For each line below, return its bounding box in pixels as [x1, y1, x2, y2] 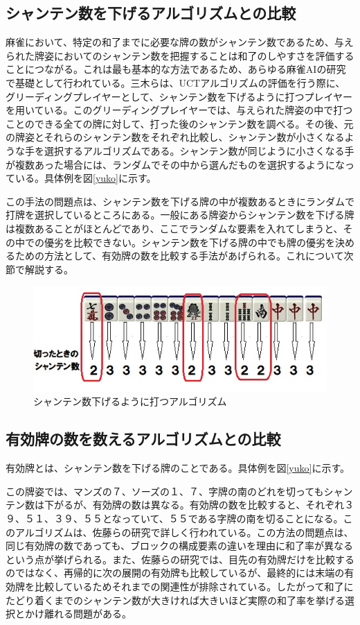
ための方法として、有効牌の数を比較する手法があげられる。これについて [15, 248, 344, 263]
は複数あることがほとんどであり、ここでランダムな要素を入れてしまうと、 [6, 221, 343, 235]
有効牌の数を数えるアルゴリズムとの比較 [6, 428, 281, 450]
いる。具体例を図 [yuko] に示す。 [15, 171, 156, 185]
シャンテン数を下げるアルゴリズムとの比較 [6, 2, 296, 24]
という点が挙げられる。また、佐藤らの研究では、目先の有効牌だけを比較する [6, 551, 354, 566]
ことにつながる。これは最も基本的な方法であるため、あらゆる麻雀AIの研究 [6, 62, 346, 76]
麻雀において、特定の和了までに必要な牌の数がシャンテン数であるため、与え [6, 35, 354, 49]
